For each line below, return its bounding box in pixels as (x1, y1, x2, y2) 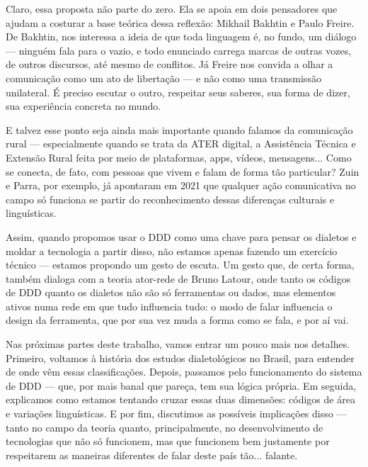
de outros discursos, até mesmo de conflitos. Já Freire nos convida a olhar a (6, 57, 333, 72)
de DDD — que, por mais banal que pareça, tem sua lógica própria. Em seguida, (6, 378, 357, 393)
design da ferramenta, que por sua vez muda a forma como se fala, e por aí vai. (6, 313, 349, 327)
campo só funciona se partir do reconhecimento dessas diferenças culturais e (6, 191, 335, 206)
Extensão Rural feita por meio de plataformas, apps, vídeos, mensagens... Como (6, 150, 352, 164)
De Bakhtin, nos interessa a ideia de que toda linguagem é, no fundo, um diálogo (6, 29, 357, 44)
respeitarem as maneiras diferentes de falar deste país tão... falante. (6, 447, 298, 462)
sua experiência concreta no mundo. (6, 99, 161, 113)
